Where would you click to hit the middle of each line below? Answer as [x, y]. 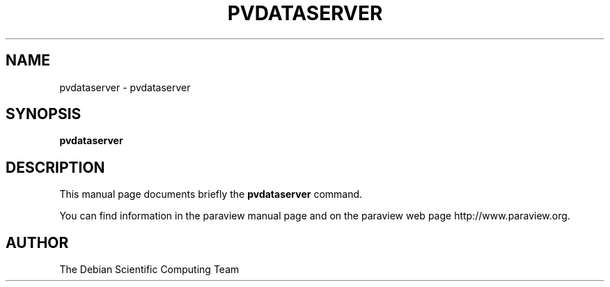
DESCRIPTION [55, 167]
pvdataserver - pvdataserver [125, 87]
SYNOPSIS [44, 114]
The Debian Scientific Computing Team [149, 270]
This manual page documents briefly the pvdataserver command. [211, 194]
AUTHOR [37, 242]
